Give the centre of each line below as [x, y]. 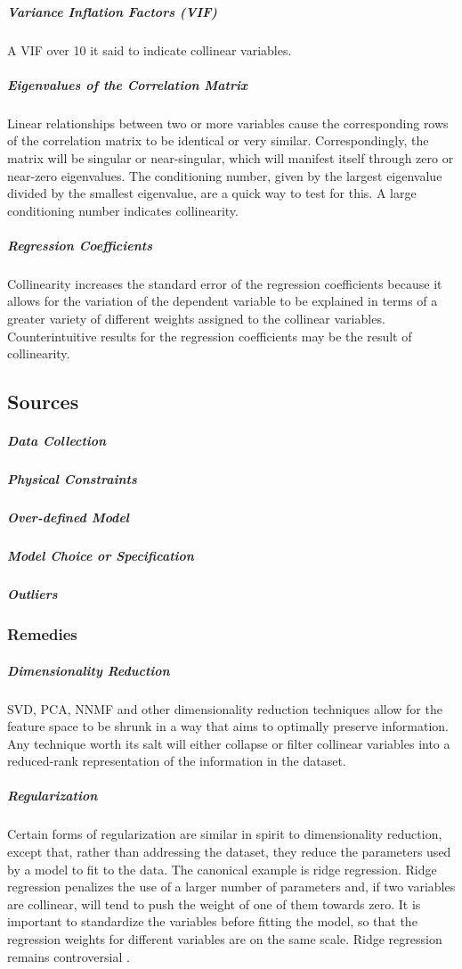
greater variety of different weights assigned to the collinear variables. [196, 319]
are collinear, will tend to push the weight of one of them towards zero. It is [214, 903]
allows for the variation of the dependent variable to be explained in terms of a [223, 301]
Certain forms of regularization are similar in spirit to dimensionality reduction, [225, 834]
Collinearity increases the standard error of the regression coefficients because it [225, 283]
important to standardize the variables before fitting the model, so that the [212, 921]
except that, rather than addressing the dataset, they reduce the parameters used [229, 852]
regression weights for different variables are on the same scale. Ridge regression [225, 939]
